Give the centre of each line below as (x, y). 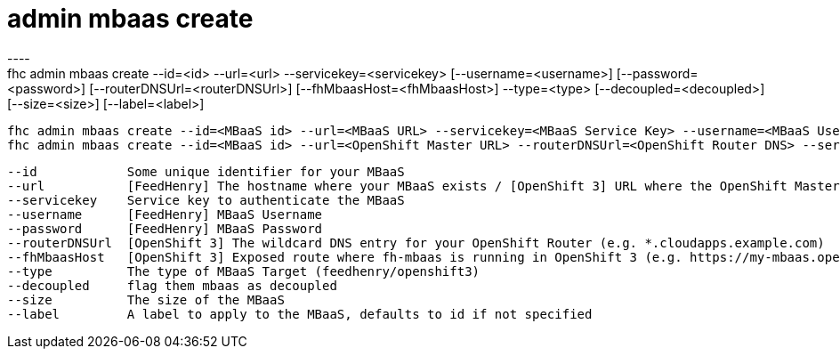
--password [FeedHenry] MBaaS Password (165, 228)
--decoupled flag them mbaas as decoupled (172, 285)
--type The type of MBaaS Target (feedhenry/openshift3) (244, 271)
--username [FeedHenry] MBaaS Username (165, 214)
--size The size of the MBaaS (146, 299)
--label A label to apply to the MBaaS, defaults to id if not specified (300, 314)
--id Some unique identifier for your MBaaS (206, 171)
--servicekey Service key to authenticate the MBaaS (206, 200)
